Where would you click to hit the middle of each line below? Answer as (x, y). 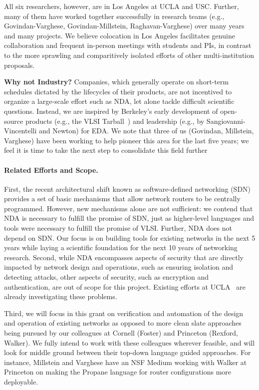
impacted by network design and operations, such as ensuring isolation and (119, 267)
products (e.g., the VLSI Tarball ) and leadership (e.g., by (115, 121)
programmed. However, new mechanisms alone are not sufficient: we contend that (129, 208)
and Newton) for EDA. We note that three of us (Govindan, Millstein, (146, 131)
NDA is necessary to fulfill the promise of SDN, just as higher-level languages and (129, 218)
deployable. (21, 381)
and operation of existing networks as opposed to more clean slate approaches (123, 323)
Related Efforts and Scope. (51, 170)
